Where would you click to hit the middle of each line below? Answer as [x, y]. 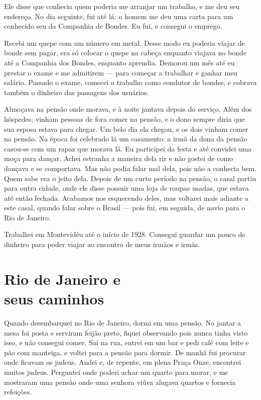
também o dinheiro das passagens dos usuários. [77, 92]
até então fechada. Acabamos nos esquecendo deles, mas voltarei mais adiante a [126, 197]
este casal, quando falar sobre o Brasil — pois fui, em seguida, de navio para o [125, 208]
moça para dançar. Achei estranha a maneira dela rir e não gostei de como [119, 158]
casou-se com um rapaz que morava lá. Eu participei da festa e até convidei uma [128, 148]
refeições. [18, 392]
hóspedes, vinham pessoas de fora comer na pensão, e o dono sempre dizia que [124, 118]
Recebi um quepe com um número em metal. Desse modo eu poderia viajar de [124, 43]
